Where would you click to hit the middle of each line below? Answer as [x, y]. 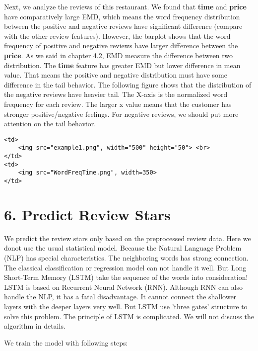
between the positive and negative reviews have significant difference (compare [123, 26]
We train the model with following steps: [66, 342]
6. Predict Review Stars [87, 214]
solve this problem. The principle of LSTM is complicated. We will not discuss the [129, 316]
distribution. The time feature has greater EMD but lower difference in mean [122, 65]
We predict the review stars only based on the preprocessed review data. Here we [128, 238]
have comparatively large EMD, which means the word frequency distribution [122, 16]
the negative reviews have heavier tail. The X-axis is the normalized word [116, 94]
